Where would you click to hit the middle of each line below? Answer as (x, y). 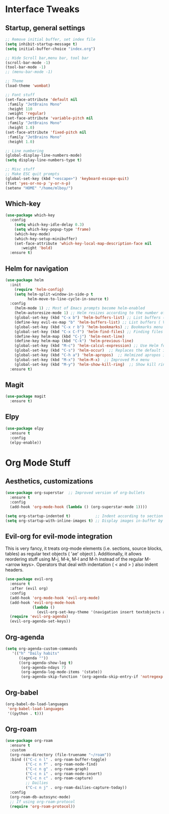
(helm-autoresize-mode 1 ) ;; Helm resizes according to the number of (90, 313)
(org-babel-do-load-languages (37, 704)
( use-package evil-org (29, 579)
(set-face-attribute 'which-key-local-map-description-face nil (83, 243)
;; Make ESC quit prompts (32, 174)
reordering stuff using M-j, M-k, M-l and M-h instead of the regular (74, 559)
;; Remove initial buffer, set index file (50, 39)
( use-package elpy (24, 428)
